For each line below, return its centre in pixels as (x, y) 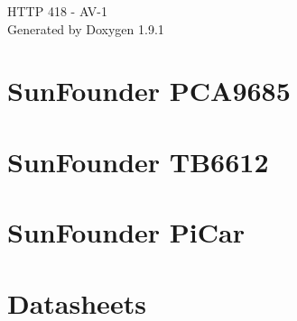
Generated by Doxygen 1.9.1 (86, 28)
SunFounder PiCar (126, 232)
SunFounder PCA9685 (149, 91)
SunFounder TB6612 (138, 161)
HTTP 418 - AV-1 (58, 11)
